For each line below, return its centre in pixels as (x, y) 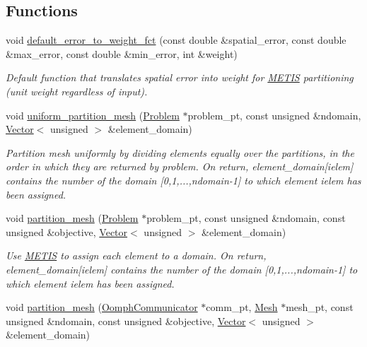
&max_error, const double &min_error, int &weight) (122, 53)
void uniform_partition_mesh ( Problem (93, 115)
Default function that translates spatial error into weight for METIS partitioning (180, 77)
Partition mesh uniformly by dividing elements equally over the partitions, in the (180, 152)
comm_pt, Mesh (242, 307)
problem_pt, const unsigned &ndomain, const (246, 218)
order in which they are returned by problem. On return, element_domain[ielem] (180, 166)
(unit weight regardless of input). (77, 91)
